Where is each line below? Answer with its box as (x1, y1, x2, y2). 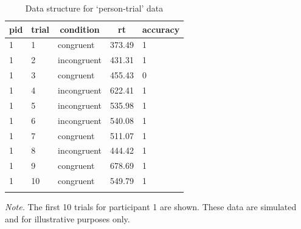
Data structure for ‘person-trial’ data (25, 2, 164, 14)
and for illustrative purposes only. (5, 212, 130, 225)
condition (60, 22, 100, 35)
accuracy (142, 22, 180, 35)
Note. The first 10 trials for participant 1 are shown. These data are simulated (5, 200, 297, 213)
